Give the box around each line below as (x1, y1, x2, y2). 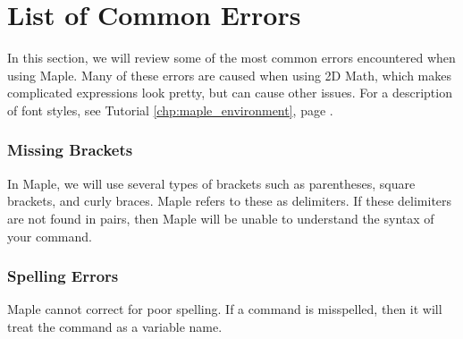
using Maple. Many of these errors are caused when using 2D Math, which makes (7, 65, 452, 84)
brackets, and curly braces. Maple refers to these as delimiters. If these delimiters (7, 191, 452, 210)
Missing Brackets (7, 139, 133, 161)
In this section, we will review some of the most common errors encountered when (7, 48, 456, 67)
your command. (7, 226, 92, 245)
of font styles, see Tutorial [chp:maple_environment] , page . (7, 100, 333, 119)
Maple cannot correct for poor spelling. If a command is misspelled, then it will (7, 300, 442, 318)
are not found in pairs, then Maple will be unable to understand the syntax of (7, 208, 434, 227)
